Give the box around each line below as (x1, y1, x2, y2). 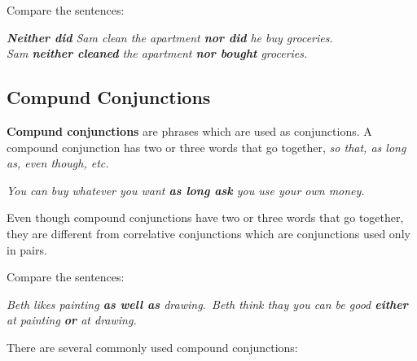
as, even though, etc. (7, 154, 109, 172)
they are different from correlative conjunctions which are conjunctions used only (7, 224, 410, 241)
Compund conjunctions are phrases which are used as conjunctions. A (7, 122, 372, 139)
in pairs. (7, 241, 47, 258)
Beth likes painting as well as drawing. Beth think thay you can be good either (7, 295, 408, 312)
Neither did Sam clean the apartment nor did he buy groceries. (7, 28, 333, 46)
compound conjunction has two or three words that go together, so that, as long (7, 138, 406, 155)
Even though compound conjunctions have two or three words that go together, (7, 209, 404, 226)
